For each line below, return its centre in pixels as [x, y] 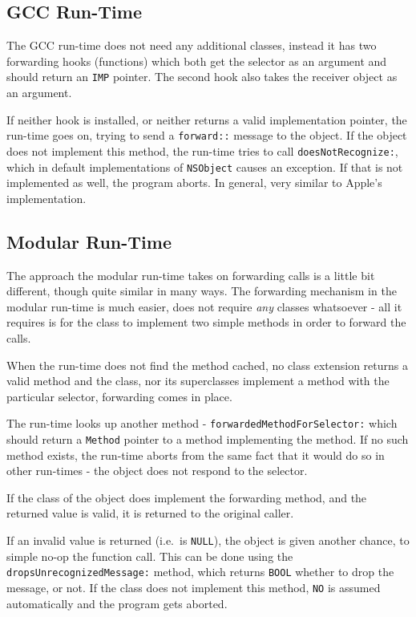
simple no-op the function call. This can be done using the [150, 556]
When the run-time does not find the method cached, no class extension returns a [207, 365]
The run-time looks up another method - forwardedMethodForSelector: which [202, 423]
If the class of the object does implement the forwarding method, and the [187, 497]
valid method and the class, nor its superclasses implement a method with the [198, 381]
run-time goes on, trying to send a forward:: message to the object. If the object [207, 135]
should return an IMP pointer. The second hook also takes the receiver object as [202, 77]
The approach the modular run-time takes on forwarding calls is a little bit [191, 275]
